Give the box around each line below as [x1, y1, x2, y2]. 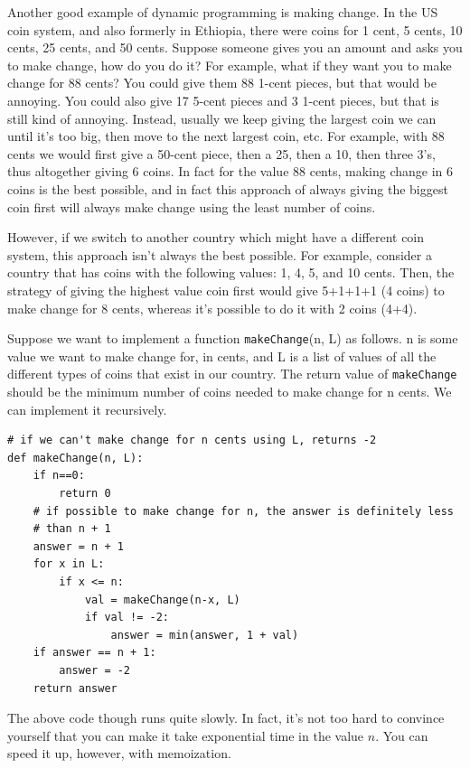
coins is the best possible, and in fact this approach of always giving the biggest [7, 179, 448, 198]
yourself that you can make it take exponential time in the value [7, 726, 364, 745]
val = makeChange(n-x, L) [84, 593, 240, 606]
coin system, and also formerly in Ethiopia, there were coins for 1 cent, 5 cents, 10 [7, 20, 463, 39]
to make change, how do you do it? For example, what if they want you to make [7, 55, 452, 74]
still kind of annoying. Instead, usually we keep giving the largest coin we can [7, 108, 437, 127]
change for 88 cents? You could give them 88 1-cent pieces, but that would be [7, 73, 437, 92]
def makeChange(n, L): [7, 451, 144, 464]
